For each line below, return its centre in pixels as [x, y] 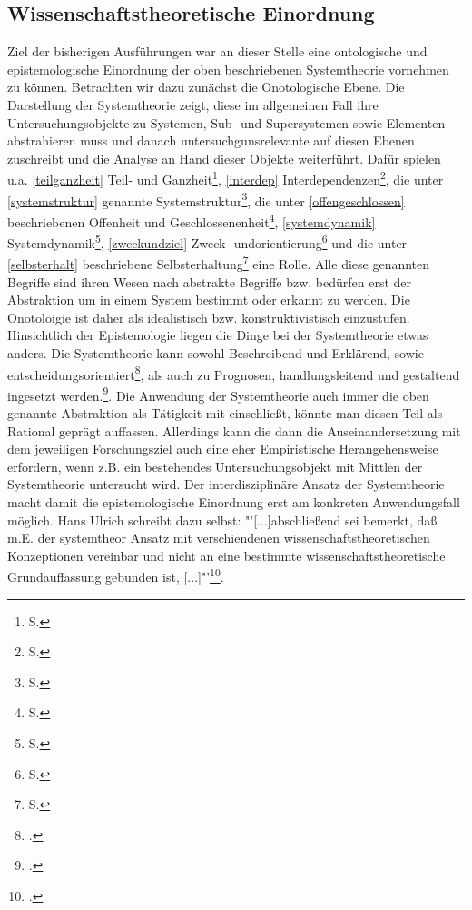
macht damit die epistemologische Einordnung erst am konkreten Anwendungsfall [234, 502]
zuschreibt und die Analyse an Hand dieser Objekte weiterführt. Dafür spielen [224, 158]
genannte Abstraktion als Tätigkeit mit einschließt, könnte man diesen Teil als [225, 413]
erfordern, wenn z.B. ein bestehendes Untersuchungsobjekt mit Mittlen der [215, 466]
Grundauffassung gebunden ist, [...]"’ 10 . [116, 575]
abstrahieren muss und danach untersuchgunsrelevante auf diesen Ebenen [211, 140]
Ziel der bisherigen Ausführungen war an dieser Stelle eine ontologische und [217, 51]
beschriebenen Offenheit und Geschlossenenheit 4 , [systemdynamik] [192, 220]
